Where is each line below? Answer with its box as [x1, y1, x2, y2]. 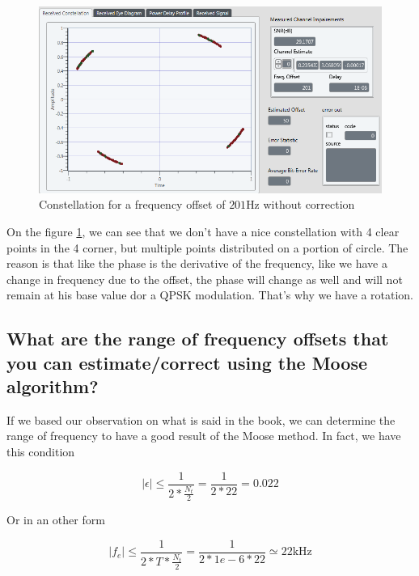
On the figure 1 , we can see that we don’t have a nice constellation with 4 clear [6, 222, 400, 239]
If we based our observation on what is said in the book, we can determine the [6, 411, 396, 428]
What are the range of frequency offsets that [6, 326, 389, 351]
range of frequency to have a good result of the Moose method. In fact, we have [6, 427, 401, 444]
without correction [263, 196, 355, 213]
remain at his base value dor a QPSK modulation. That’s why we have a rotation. [6, 286, 413, 303]
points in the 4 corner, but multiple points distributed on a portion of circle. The [6, 239, 408, 256]
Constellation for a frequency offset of [39, 196, 226, 213]
